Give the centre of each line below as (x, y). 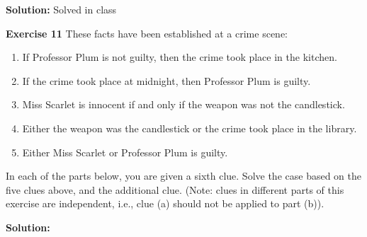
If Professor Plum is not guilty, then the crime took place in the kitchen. (180, 57)
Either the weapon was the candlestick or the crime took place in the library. (190, 128)
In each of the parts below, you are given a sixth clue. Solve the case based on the (183, 176)
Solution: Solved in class (61, 9)
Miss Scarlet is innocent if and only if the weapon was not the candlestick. (183, 104)
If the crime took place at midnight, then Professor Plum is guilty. (166, 80)
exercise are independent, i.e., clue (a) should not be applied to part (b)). (165, 203)
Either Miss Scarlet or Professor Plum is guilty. (125, 152)
